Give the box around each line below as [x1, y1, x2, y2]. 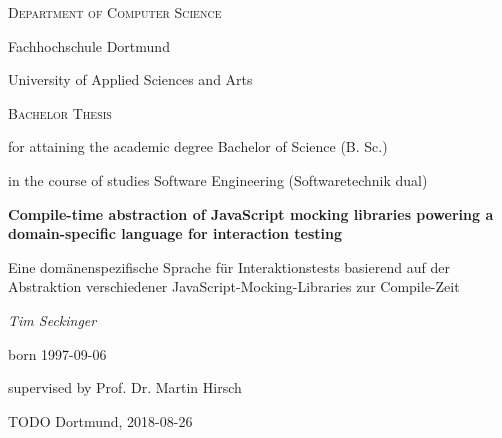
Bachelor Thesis [8, 102, 112, 123]
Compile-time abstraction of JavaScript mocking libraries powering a [8, 203, 494, 224]
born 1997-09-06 [8, 343, 107, 364]
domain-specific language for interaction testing [8, 223, 343, 244]
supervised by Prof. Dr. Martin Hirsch [8, 377, 242, 398]
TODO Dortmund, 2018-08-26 [8, 410, 193, 431]
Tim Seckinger [8, 309, 97, 330]
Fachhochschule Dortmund [8, 35, 170, 56]
